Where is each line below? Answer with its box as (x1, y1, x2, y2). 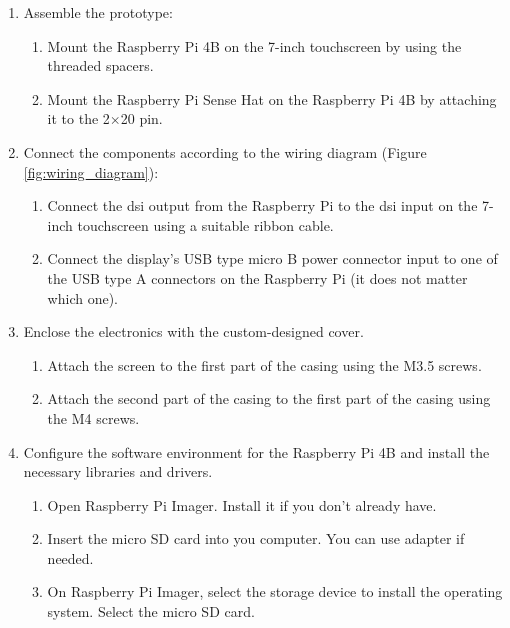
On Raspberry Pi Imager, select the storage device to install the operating (47, 581, 503, 602)
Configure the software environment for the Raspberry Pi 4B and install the (23, 441, 490, 462)
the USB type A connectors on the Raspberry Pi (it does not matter (47, 267, 468, 288)
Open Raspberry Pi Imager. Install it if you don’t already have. (47, 494, 437, 515)
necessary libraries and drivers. (23, 461, 213, 482)
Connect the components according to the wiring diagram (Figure (23, 141, 427, 162)
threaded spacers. (47, 55, 154, 76)
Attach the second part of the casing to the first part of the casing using (47, 388, 491, 409)
